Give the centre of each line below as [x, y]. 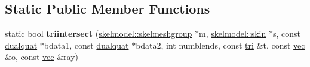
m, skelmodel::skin [233, 33]
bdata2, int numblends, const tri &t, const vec [220, 45]
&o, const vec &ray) [42, 57]
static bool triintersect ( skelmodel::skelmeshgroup [99, 33]
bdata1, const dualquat [86, 45]
